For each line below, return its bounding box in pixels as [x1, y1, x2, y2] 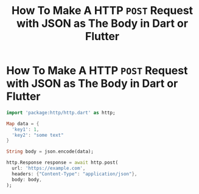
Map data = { [6, 120, 40, 126]
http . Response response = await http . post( [6, 159, 119, 166]
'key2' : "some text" [12, 132, 64, 138]
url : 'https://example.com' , [12, 165, 86, 171]
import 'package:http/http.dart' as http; [6, 109, 116, 116]
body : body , [12, 176, 43, 182]
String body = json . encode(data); [6, 148, 94, 155]
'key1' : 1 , [12, 126, 40, 133]
